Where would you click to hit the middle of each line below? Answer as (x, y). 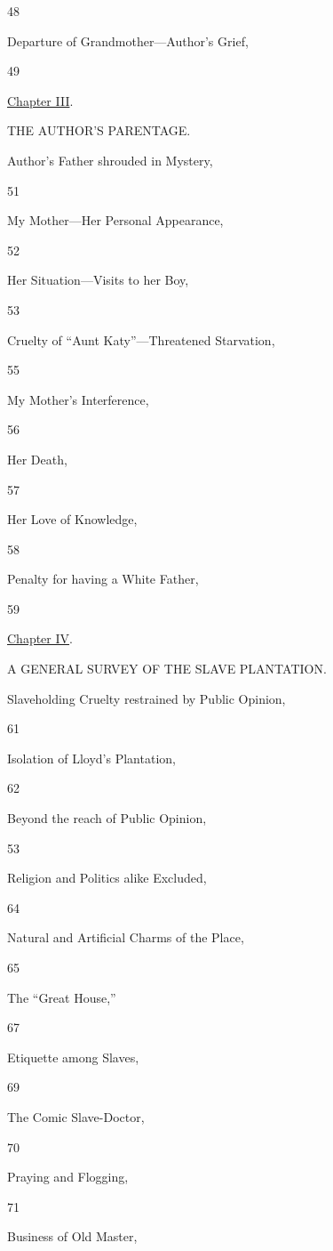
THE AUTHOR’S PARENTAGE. (99, 130)
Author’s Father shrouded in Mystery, (110, 160)
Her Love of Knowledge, (72, 519)
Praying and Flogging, (68, 1177)
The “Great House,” (62, 997)
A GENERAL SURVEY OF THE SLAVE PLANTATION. (167, 669)
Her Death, (37, 459)
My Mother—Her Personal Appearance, (115, 220)
